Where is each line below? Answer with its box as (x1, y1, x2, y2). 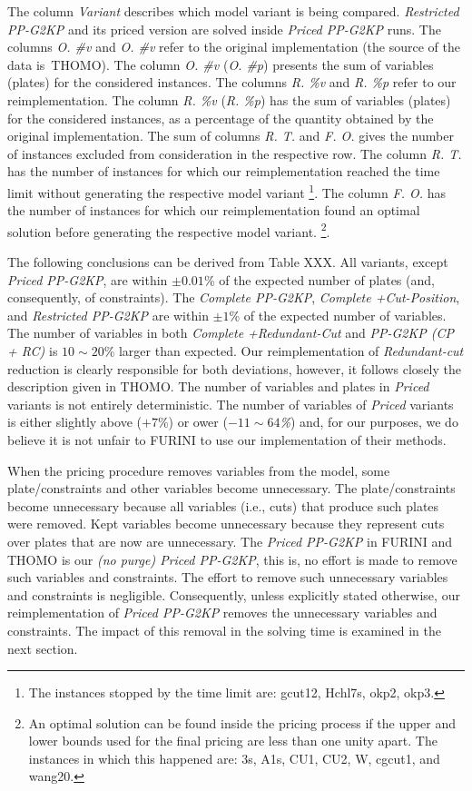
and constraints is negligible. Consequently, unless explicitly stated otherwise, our (7, 585, 460, 604)
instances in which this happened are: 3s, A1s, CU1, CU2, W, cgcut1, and (28, 748, 440, 767)
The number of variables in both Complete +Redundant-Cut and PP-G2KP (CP (7, 323, 455, 342)
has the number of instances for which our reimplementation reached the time (7, 162, 440, 181)
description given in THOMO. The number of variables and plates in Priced (7, 377, 429, 396)
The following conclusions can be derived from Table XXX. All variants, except (7, 252, 448, 272)
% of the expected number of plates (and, (203, 270, 435, 289)
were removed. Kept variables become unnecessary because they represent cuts (7, 514, 445, 533)
